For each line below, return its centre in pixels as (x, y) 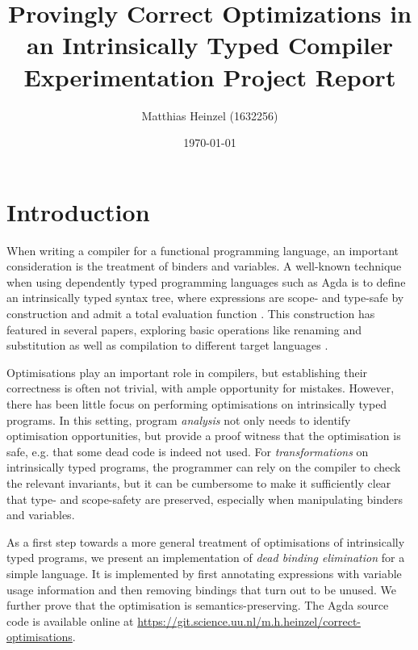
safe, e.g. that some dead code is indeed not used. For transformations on (188, 451)
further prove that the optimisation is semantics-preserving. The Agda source (198, 605)
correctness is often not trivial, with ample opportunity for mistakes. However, (201, 388)
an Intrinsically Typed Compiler (210, 45)
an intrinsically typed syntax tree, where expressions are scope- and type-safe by (205, 298)
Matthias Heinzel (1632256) (210, 115)
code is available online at (70, 621)
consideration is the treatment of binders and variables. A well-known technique (204, 266)
